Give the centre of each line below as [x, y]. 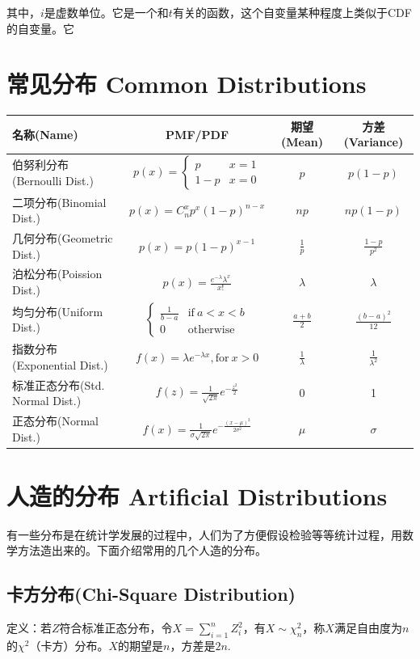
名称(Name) [45, 134]
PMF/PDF [197, 134]
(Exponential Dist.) [60, 364]
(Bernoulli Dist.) [53, 180]
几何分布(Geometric [63, 237]
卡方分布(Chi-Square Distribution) [151, 594]
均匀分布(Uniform [58, 311]
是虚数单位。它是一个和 [106, 12]
